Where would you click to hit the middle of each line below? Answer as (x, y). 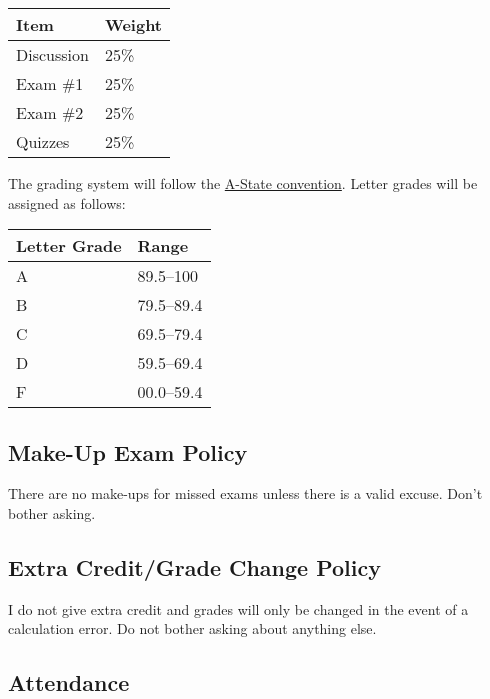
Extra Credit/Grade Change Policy (195, 566)
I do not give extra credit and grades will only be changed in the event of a (238, 608)
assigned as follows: (67, 202)
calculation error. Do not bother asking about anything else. (192, 628)
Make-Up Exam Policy (128, 451)
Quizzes (43, 141)
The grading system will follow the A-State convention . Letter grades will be (243, 183)
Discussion (52, 54)
